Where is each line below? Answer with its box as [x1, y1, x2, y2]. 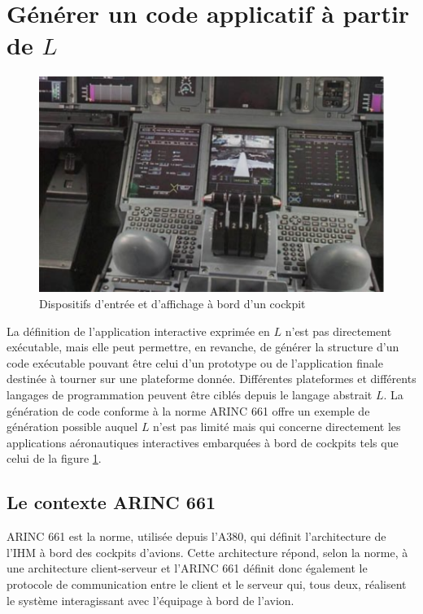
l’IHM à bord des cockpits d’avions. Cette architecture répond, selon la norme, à [7, 543, 408, 560]
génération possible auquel [7, 418, 138, 435]
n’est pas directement [285, 322, 392, 339]
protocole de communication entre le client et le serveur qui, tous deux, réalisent [7, 576, 407, 592]
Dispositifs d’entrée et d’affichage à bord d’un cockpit [39, 295, 306, 312]
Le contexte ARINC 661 [7, 490, 216, 515]
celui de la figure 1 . [7, 450, 102, 467]
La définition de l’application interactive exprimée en [7, 322, 270, 339]
